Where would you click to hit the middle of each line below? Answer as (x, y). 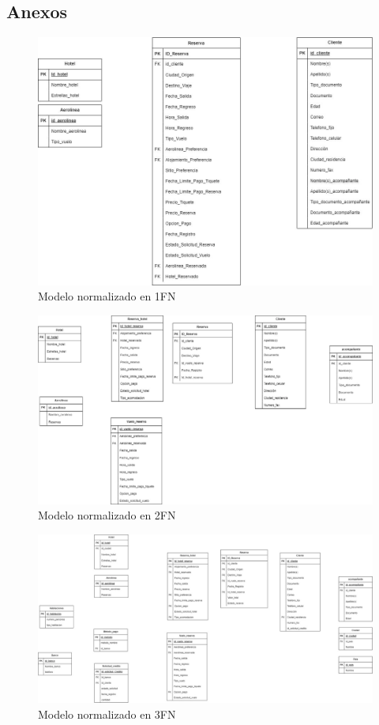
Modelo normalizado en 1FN (107, 296)
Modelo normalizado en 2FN (107, 515)
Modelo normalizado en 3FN (107, 714)
